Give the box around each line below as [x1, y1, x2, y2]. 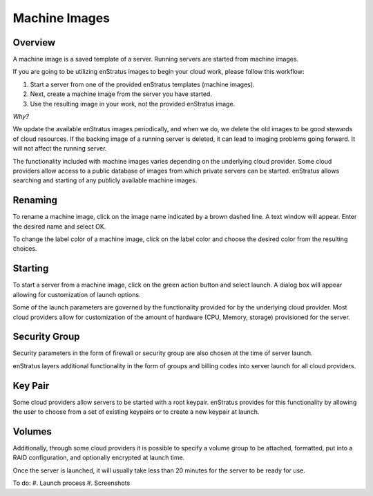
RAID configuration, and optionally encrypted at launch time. [12, 453, 185, 462]
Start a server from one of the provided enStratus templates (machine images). [30, 80, 255, 88]
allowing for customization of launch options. [12, 290, 141, 298]
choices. [12, 245, 37, 253]
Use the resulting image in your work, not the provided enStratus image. [30, 99, 236, 108]
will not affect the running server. [12, 144, 107, 153]
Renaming [12, 194, 58, 207]
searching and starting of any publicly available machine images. [12, 176, 198, 184]
